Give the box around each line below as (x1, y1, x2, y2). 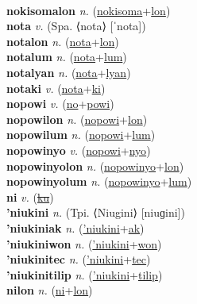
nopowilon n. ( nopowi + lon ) (6, 110, 148, 127)
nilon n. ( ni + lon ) (6, 282, 93, 298)
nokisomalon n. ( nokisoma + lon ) (6, 2, 171, 18)
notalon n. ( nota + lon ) (6, 33, 119, 49)
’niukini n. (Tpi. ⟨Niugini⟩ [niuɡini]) (6, 204, 185, 221)
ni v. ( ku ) (6, 188, 54, 205)
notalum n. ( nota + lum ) (6, 48, 127, 65)
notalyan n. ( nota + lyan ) (6, 63, 131, 80)
